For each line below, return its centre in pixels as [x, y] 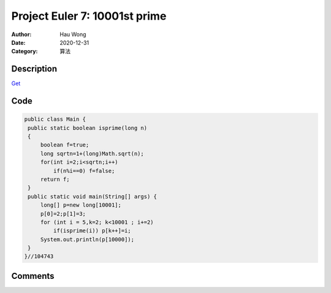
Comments [33, 276]
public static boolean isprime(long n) [87, 128]
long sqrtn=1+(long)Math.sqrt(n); [92, 154]
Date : [18, 42]
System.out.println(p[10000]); [87, 239]
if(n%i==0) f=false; [84, 171]
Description [34, 69]
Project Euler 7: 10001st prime [89, 16]
